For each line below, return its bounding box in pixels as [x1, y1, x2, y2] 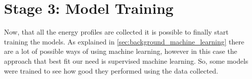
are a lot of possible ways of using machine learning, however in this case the [4, 46, 237, 56]
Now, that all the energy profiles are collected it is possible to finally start [4, 27, 229, 37]
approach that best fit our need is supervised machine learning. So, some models [4, 55, 249, 66]
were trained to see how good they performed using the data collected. [4, 65, 218, 76]
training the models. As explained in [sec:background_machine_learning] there [4, 36, 245, 46]
